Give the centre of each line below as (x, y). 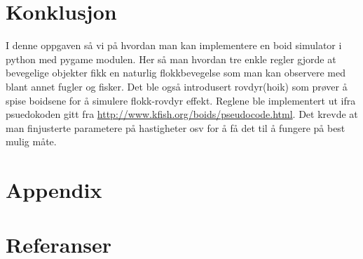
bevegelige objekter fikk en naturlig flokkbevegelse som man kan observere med (176, 73)
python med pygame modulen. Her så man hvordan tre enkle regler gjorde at (171, 59)
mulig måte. (31, 141)
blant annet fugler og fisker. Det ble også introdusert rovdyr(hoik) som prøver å (177, 86)
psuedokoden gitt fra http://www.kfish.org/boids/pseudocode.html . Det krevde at (182, 114)
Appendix (54, 190)
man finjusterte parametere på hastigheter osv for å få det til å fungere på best (176, 127)
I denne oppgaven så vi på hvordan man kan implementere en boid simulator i (174, 45)
